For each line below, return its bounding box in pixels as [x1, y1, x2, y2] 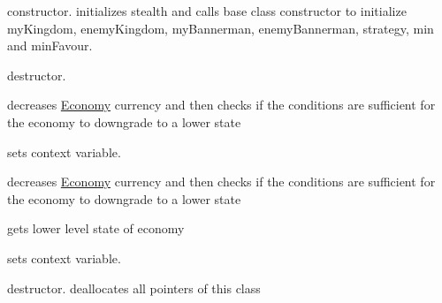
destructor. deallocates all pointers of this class [7, 278, 261, 297]
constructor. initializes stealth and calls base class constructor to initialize [7, 2, 407, 19]
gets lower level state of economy [7, 219, 185, 238]
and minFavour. [7, 36, 93, 55]
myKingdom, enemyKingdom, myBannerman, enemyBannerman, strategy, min [7, 19, 434, 37]
